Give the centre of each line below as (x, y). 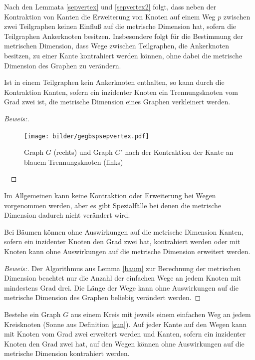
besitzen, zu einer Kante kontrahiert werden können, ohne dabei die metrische (123, 55)
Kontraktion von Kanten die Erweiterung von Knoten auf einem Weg (110, 16)
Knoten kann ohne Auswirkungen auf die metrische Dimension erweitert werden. (127, 251)
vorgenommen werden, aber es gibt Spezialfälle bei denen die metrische (113, 205)
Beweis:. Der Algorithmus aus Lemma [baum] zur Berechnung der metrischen (123, 268)
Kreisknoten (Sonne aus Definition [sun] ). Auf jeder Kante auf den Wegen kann (126, 324)
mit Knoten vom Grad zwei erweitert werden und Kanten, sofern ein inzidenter (125, 334)
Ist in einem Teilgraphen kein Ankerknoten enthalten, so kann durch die (114, 82)
